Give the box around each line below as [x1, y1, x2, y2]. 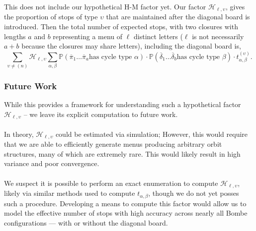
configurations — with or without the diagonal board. [4, 217, 168, 228]
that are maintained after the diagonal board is [106, 11, 250, 22]
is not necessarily [192, 31, 244, 41]
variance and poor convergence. [4, 158, 99, 169]
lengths [4, 31, 26, 41]
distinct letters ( [133, 31, 183, 41]
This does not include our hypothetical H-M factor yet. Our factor [4, 1, 206, 11]
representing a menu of [53, 31, 123, 41]
